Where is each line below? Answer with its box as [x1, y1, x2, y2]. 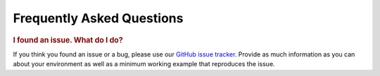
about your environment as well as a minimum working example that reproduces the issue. [13, 60, 275, 68]
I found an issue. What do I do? [13, 35, 123, 45]
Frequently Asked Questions [13, 10, 184, 26]
